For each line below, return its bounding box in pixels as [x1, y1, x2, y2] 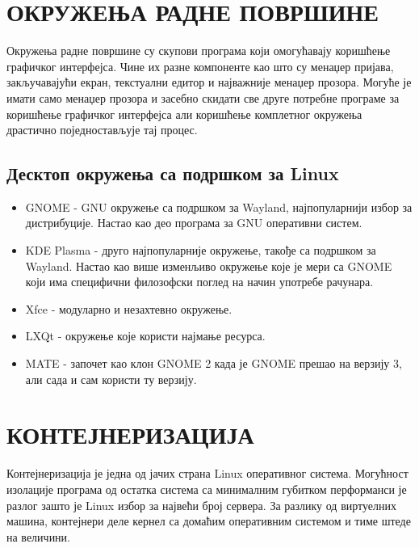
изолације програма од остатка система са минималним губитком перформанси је [6, 480, 407, 497]
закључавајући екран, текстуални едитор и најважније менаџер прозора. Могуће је [6, 74, 412, 91]
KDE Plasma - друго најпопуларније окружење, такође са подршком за [25, 242, 376, 259]
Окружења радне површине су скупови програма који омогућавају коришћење [6, 42, 391, 59]
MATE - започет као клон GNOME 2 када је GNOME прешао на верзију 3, [25, 355, 402, 372]
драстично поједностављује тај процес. [6, 121, 198, 138]
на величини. [6, 528, 70, 545]
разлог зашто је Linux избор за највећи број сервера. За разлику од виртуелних [6, 496, 396, 513]
